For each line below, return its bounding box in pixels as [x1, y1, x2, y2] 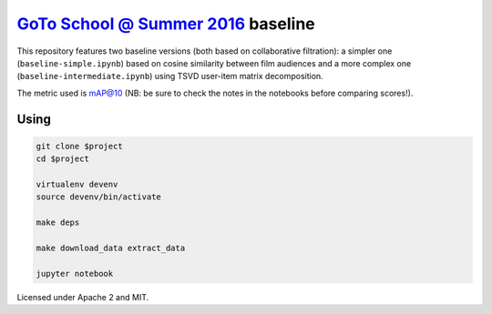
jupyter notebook [36, 268, 114, 279]
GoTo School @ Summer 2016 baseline [16, 14, 316, 34]
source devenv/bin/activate [36, 192, 161, 202]
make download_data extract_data [36, 242, 186, 253]
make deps [36, 218, 80, 228]
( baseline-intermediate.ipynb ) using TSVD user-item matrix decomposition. [16, 71, 323, 82]
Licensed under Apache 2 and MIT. [16, 291, 149, 302]
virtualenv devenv [36, 178, 118, 189]
